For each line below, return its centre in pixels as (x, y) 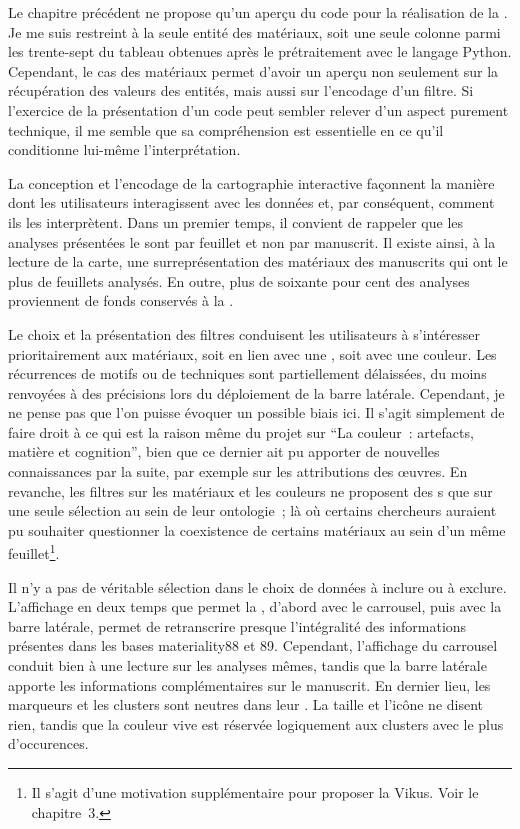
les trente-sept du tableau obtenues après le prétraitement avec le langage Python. (260, 51)
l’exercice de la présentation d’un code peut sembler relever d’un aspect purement (258, 109)
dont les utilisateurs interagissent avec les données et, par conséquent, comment (251, 202)
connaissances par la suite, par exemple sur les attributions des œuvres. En (238, 471)
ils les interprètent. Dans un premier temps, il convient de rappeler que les (236, 221)
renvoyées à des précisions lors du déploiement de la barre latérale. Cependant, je (256, 392)
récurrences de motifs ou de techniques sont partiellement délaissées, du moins (247, 373)
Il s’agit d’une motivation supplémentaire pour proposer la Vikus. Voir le (255, 792)
